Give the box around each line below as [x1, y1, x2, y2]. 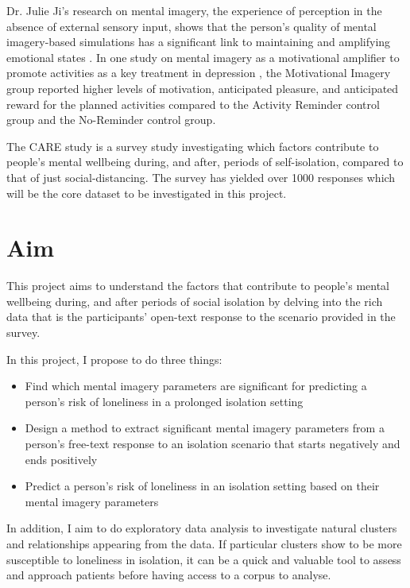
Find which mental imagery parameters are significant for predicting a [25, 377, 367, 394]
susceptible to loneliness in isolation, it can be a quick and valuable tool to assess [6, 551, 401, 567]
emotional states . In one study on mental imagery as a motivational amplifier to [6, 48, 400, 65]
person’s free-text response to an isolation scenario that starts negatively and [25, 435, 400, 451]
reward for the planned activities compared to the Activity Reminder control [6, 95, 380, 112]
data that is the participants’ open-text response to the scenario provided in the [6, 308, 396, 325]
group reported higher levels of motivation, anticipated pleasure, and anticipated [6, 79, 399, 96]
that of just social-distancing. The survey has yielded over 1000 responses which [6, 168, 396, 185]
